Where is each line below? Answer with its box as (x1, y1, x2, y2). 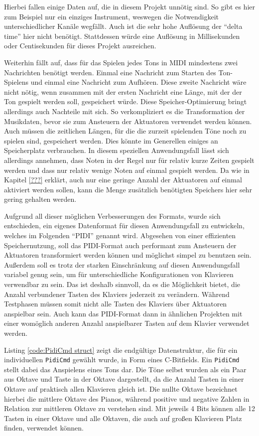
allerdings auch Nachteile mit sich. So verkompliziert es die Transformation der (4, 106, 245, 116)
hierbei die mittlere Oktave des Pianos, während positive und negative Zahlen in (4, 393, 250, 404)
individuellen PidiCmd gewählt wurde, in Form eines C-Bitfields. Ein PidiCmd (4, 354, 240, 365)
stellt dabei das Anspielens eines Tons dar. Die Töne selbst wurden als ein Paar (4, 364, 247, 374)
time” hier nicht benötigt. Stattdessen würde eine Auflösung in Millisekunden (4, 30, 240, 41)
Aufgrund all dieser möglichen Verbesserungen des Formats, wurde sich (4, 210, 221, 221)
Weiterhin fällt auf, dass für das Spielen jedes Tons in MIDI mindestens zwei (4, 57, 238, 67)
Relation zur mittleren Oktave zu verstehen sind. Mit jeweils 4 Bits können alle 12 (4, 403, 255, 414)
